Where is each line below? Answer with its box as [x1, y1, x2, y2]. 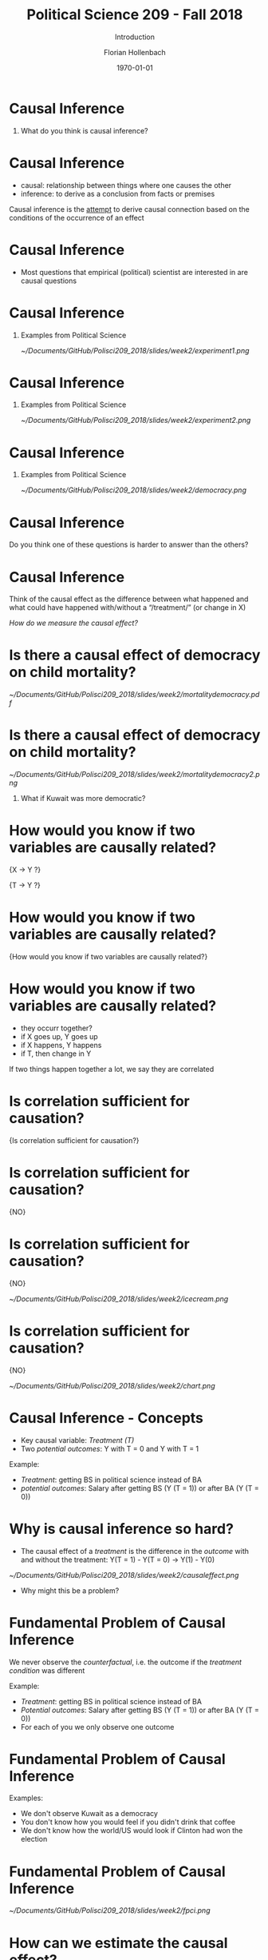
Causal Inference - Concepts [9, 1408, 204, 1427]
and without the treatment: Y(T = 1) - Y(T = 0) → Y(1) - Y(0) [20, 1555, 215, 1564]
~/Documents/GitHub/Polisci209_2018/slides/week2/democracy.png [20, 485, 246, 495]
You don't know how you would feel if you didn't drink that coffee [20, 1817, 236, 1827]
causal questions [20, 276, 77, 285]
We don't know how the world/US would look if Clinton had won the [20, 1826, 243, 1835]
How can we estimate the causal [9, 1934, 228, 1952]
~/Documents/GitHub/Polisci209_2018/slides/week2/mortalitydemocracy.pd [9, 690, 260, 699]
